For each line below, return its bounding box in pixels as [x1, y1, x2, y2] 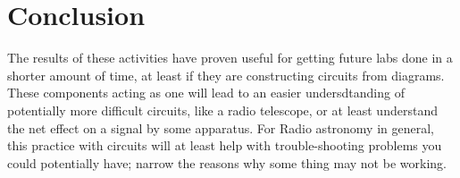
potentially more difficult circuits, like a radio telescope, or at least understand [7, 100, 438, 119]
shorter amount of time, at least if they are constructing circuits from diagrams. [7, 65, 445, 84]
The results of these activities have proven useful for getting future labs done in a [7, 48, 453, 67]
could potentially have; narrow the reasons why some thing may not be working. [7, 153, 447, 172]
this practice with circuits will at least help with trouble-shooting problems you [7, 136, 442, 155]
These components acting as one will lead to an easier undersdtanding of [7, 83, 405, 102]
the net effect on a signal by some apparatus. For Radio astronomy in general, [7, 118, 435, 137]
